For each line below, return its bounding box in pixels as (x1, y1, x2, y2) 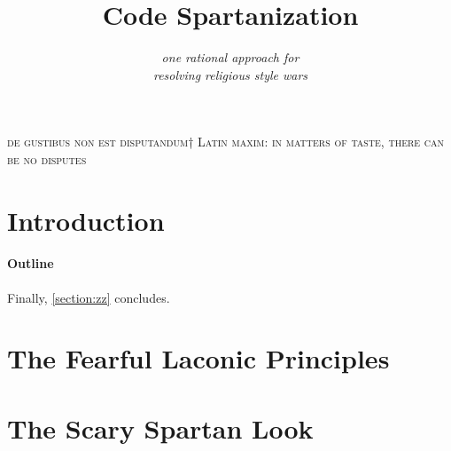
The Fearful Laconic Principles (7, 340, 390, 376)
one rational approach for (161, 48, 299, 67)
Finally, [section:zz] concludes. (7, 288, 170, 306)
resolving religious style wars (152, 65, 308, 83)
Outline (7, 254, 54, 273)
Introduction (7, 202, 165, 238)
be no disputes (7, 149, 87, 168)
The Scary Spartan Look (7, 409, 314, 446)
